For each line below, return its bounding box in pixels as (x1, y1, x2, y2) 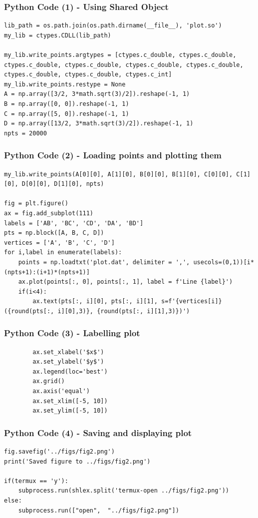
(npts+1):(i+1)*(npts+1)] (4, 268, 90, 276)
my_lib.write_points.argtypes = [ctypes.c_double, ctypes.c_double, (4, 51, 237, 58)
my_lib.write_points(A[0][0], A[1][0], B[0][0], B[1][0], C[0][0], (4, 170, 233, 178)
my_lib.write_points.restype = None (4, 80, 126, 88)
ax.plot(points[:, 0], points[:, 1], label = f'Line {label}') (18, 278, 233, 286)
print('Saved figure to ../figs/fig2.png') (4, 458, 151, 465)
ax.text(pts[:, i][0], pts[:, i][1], (32, 298, 158, 305)
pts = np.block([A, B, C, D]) (4, 229, 104, 237)
